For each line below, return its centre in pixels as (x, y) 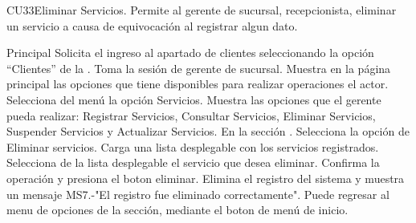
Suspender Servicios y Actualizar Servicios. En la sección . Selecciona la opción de (208, 131)
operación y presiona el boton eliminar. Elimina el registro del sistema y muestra (206, 178)
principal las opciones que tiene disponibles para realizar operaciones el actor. (198, 84)
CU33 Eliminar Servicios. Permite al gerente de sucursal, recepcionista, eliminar (202, 10)
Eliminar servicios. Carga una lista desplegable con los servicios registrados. (193, 146)
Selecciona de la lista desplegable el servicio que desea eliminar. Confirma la (193, 162)
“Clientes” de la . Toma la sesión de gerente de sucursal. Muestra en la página (199, 68)
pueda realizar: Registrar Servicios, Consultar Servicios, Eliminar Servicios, (191, 115)
